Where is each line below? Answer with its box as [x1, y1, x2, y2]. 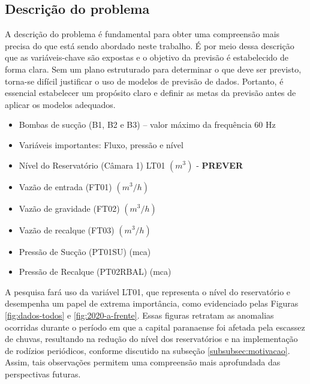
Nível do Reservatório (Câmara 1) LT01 [19, 158, 165, 171]
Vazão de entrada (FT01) [19, 180, 112, 193]
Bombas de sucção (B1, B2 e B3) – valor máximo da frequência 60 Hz [19, 118, 276, 131]
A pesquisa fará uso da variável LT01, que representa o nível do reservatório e [5, 285, 291, 298]
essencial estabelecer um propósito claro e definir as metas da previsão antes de [5, 86, 296, 99]
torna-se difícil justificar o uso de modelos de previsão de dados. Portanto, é [5, 74, 284, 87]
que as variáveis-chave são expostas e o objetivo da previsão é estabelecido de [5, 51, 289, 64]
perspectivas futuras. [5, 367, 81, 380]
